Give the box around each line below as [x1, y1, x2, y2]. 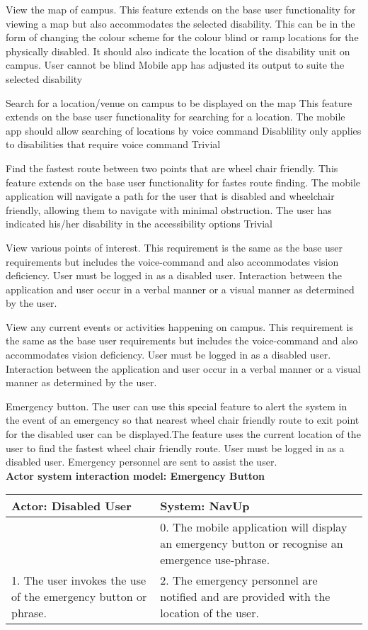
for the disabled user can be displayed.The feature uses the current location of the [6, 427, 361, 441]
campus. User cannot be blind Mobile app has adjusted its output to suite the [6, 57, 345, 72]
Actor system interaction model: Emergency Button [6, 468, 265, 483]
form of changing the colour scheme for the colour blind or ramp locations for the [6, 30, 359, 45]
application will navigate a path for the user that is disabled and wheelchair [6, 189, 335, 203]
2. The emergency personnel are [160, 572, 318, 589]
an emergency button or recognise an [160, 535, 343, 552]
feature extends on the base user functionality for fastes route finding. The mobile [6, 174, 361, 189]
